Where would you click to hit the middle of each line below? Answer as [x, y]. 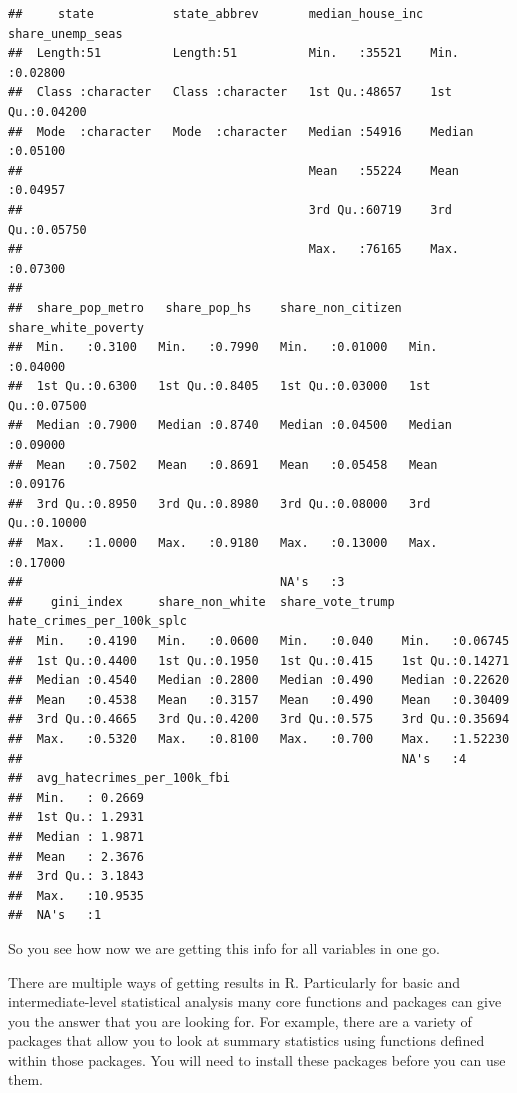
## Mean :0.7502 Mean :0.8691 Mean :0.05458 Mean [223, 464]
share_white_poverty [76, 327]
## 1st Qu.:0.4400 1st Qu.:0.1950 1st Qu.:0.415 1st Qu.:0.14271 [259, 660]
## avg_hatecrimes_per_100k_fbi [119, 778]
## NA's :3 [176, 582]
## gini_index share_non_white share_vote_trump [201, 601]
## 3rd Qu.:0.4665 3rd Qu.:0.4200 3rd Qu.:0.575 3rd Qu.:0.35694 [259, 719]
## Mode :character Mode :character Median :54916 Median [241, 131]
